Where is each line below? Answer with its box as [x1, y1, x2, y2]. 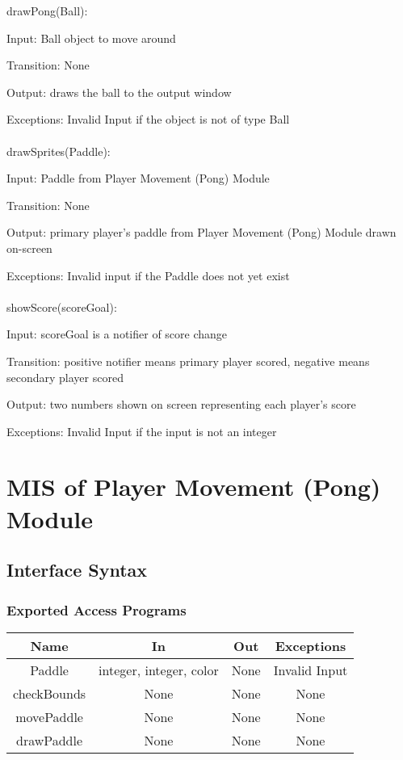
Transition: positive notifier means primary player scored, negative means [6, 352, 370, 369]
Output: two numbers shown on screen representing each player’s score [6, 396, 356, 413]
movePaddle [15, 707, 83, 726]
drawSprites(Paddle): [6, 142, 111, 159]
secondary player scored [6, 368, 124, 385]
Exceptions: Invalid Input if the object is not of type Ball [6, 111, 290, 128]
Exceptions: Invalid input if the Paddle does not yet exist [6, 267, 290, 283]
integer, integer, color [99, 660, 219, 679]
